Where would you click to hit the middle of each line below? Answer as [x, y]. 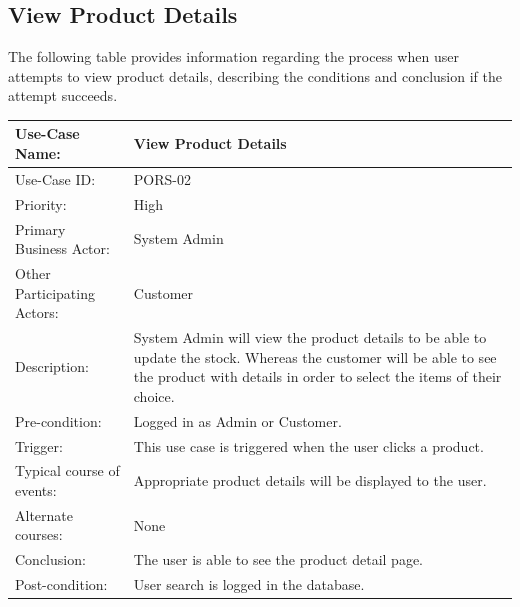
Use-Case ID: [55, 178]
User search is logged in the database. [249, 584]
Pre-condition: [58, 420]
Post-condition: [61, 584]
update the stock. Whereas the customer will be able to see [315, 356]
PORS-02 [162, 178]
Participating [55, 292]
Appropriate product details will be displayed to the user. [310, 480]
